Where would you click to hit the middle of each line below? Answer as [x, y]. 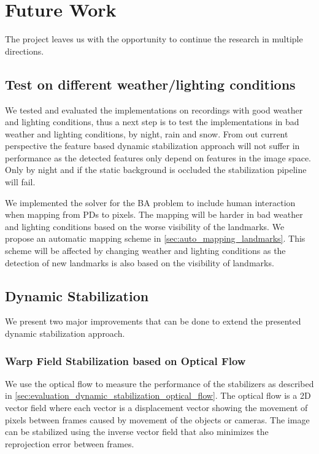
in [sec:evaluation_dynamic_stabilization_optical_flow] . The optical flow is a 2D [158, 395]
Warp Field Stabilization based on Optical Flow [125, 360]
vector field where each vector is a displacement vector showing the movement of [156, 408]
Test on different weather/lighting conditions [150, 84]
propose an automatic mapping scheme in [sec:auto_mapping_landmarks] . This [155, 238]
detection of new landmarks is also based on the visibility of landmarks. [140, 262]
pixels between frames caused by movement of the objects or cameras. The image [157, 419]
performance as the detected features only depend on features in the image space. [158, 157]
